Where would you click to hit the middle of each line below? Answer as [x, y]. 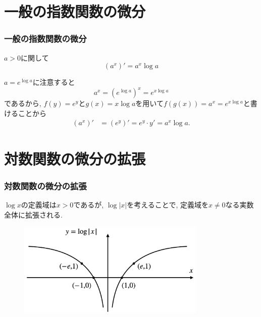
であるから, [23, 103]
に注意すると [54, 82]
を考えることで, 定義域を [168, 205]
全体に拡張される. [33, 214]
